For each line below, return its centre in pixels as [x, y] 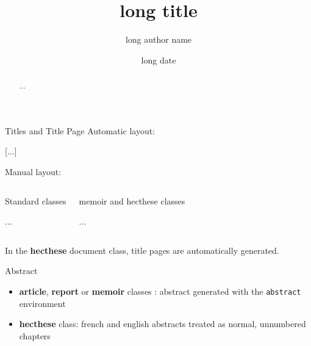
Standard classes [36, 200]
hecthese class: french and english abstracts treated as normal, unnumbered [163, 324]
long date [159, 59]
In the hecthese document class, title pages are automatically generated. [142, 250]
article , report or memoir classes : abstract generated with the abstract [160, 291]
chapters [35, 335]
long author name [159, 39]
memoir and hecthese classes [132, 200]
